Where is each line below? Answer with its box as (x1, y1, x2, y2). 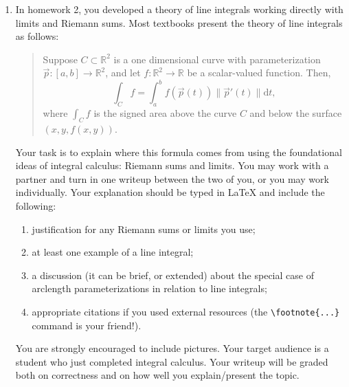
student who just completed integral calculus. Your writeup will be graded (15, 354, 328, 368)
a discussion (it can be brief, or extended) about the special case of (32, 267, 314, 282)
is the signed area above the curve (93, 106, 237, 120)
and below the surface (249, 106, 342, 120)
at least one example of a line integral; (32, 245, 194, 259)
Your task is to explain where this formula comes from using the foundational (15, 144, 342, 159)
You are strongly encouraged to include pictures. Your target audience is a (15, 341, 329, 355)
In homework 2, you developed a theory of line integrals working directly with (15, 2, 344, 16)
